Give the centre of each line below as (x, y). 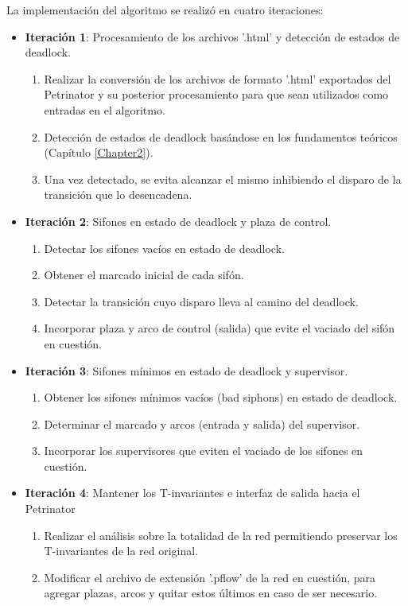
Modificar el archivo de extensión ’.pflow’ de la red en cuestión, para (210, 577)
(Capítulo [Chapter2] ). (99, 152)
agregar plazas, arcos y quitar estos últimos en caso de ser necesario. (211, 593)
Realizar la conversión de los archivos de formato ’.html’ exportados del (218, 78)
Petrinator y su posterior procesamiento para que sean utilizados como (216, 94)
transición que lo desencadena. (118, 194)
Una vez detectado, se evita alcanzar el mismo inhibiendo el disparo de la (223, 179)
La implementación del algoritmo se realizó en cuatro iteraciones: (165, 10)
